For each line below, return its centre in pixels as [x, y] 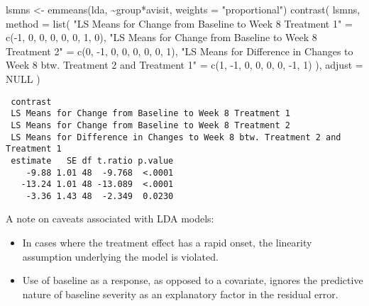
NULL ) [23, 78]
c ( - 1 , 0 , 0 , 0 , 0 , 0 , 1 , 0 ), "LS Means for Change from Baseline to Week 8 [161, 37]
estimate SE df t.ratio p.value [92, 160]
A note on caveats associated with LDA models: [110, 219]
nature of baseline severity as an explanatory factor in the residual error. [180, 294]
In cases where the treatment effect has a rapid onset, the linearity [167, 243]
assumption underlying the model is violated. [120, 256]
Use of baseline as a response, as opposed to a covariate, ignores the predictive [193, 280]
